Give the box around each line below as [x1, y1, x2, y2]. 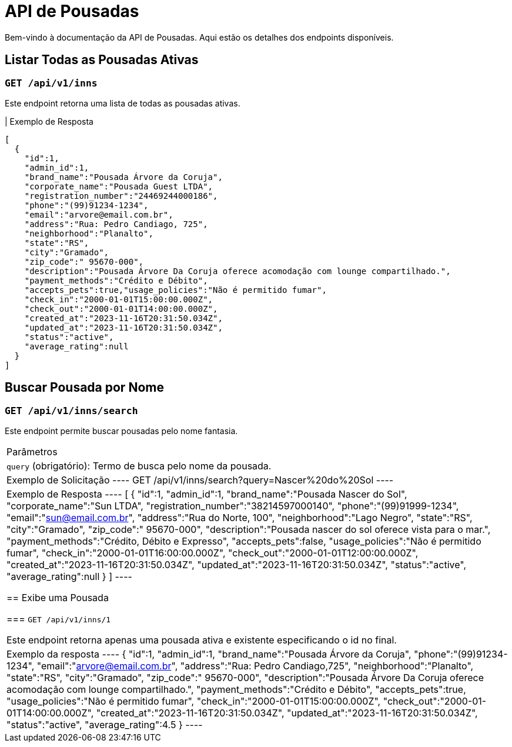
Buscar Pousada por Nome [5, 380, 164, 395]
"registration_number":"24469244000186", [24, 191, 218, 201]
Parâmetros [6, 446, 58, 458]
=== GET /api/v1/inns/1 [6, 613, 111, 625]
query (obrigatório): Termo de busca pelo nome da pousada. [6, 460, 272, 472]
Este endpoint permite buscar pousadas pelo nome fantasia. [5, 426, 238, 436]
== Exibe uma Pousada [6, 592, 109, 604]
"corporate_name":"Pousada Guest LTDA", [24, 181, 213, 191]
